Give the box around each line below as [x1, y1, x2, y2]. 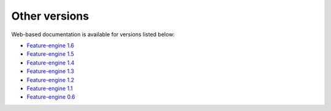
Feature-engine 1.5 [26, 50, 74, 58]
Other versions [11, 9, 89, 23]
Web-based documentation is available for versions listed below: [11, 31, 175, 38]
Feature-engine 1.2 [26, 76, 75, 83]
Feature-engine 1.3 [26, 67, 75, 75]
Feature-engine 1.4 [26, 59, 75, 66]
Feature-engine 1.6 [26, 42, 75, 49]
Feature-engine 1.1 [26, 85, 73, 92]
